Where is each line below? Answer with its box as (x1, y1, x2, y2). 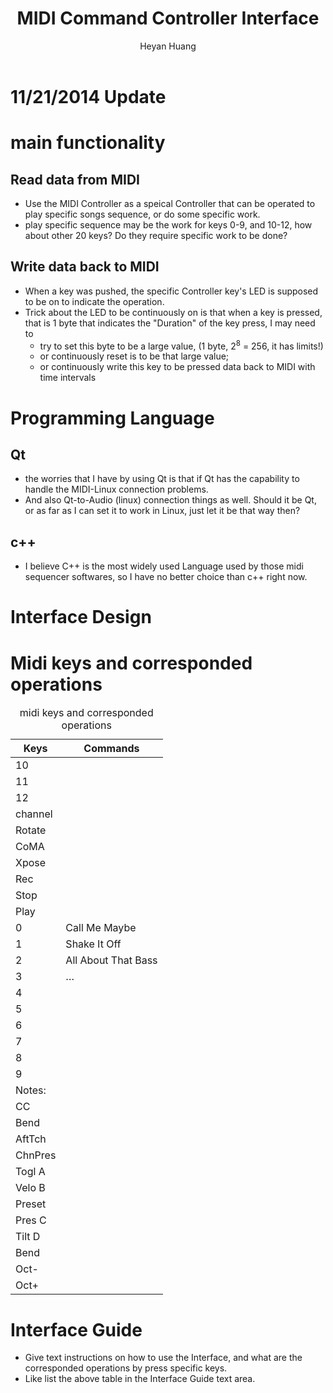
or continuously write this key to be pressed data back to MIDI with (39, 361, 316, 373)
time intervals (39, 372, 97, 384)
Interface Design (10, 606, 152, 629)
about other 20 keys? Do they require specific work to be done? (24, 229, 288, 241)
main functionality (10, 132, 166, 154)
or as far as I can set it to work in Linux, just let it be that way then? (24, 505, 301, 517)
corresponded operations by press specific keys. (24, 1362, 228, 1374)
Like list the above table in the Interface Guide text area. (24, 1373, 256, 1385)
